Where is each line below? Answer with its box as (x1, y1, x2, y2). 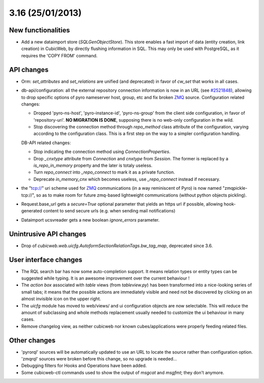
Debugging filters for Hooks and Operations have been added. (21, 363, 147, 369)
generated (21, 208, 43, 214)
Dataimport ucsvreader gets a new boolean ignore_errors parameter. (21, 217, 160, 223)
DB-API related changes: (21, 140, 71, 146)
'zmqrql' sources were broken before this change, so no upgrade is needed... (21, 356, 177, 362)
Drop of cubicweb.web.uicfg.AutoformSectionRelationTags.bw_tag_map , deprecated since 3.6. (21, 243, 213, 249)
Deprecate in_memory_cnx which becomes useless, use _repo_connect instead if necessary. (33, 176, 220, 182)
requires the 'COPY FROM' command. (21, 52, 98, 58)
